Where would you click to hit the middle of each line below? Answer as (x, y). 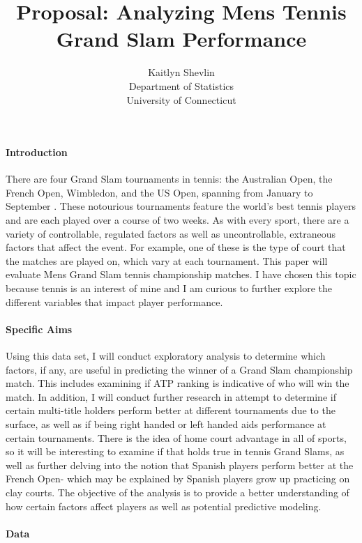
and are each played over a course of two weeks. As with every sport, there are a (178, 220)
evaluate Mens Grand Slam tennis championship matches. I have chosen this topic (181, 274)
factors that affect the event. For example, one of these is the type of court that (176, 247)
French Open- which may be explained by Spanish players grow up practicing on (178, 479)
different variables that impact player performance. (114, 301)
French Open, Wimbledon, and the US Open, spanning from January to (159, 192)
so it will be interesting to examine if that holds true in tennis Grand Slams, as (175, 451)
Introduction (37, 152)
